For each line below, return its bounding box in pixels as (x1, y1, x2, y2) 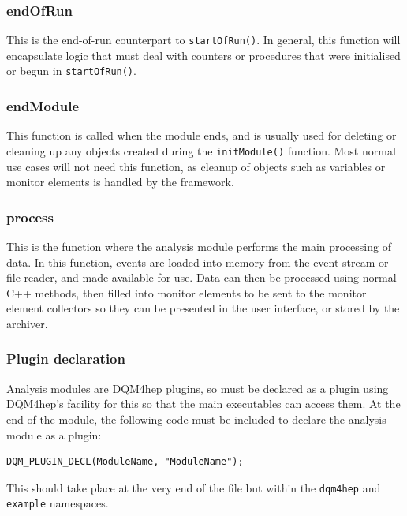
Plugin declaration (6, 349, 125, 368)
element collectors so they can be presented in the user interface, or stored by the (6, 300, 400, 316)
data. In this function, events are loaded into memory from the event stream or (6, 253, 389, 270)
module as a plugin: (6, 426, 102, 443)
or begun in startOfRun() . (6, 62, 136, 79)
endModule (6, 96, 80, 116)
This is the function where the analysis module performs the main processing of (6, 238, 391, 254)
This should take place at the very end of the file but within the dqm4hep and (6, 479, 381, 495)
